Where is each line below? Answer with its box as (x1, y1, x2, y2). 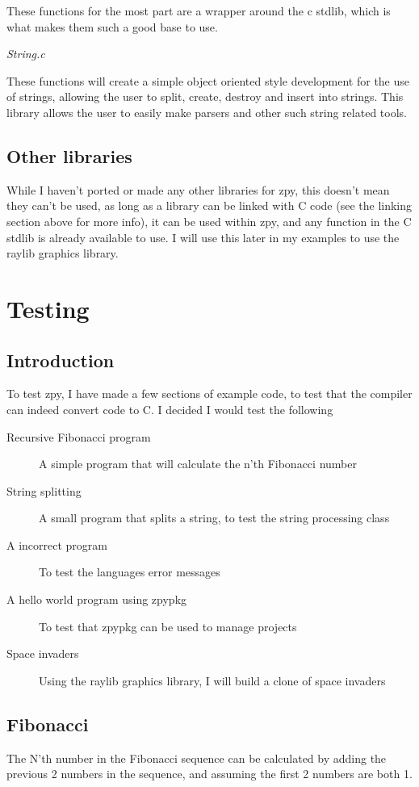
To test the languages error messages (39, 563, 220, 580)
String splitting (6, 482, 82, 499)
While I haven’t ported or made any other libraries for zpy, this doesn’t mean (6, 181, 390, 198)
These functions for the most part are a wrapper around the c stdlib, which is (6, 2, 391, 19)
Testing (6, 291, 90, 324)
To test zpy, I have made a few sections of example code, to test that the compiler (6, 385, 413, 402)
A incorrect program (6, 536, 107, 553)
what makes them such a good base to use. (6, 18, 218, 35)
